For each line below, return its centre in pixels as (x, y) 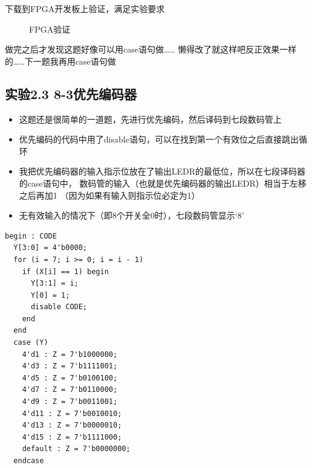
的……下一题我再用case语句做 (60, 61)
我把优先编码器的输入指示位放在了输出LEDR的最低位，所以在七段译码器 (162, 171)
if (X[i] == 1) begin (65, 271)
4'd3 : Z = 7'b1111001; (70, 366)
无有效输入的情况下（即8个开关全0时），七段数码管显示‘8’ (132, 215)
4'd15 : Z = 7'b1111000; (72, 437)
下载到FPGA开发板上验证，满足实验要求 (85, 8)
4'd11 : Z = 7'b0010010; (72, 413)
